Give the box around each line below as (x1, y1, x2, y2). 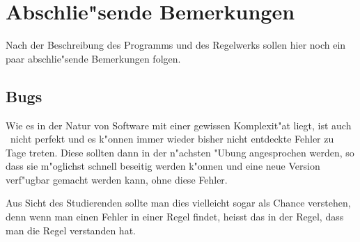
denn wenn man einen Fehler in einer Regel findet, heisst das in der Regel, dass (6, 209, 344, 224)
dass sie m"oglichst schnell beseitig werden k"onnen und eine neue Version (6, 159, 320, 173)
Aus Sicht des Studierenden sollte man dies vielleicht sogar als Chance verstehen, (6, 195, 351, 210)
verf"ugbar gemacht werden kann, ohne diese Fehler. (6, 172, 228, 186)
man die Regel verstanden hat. (6, 223, 136, 237)
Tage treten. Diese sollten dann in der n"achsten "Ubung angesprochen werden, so (6, 145, 354, 159)
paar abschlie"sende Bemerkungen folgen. (6, 51, 181, 65)
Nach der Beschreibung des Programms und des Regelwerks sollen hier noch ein (6, 38, 346, 52)
